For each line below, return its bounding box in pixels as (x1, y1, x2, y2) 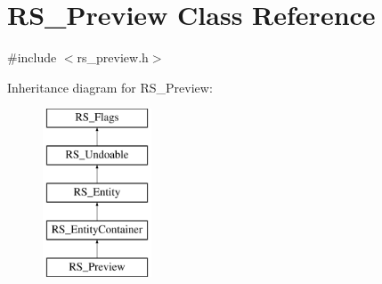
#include (7, 48, 57, 67)
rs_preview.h (77, 48, 149, 67)
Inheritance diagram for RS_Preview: (7, 77, 213, 96)
